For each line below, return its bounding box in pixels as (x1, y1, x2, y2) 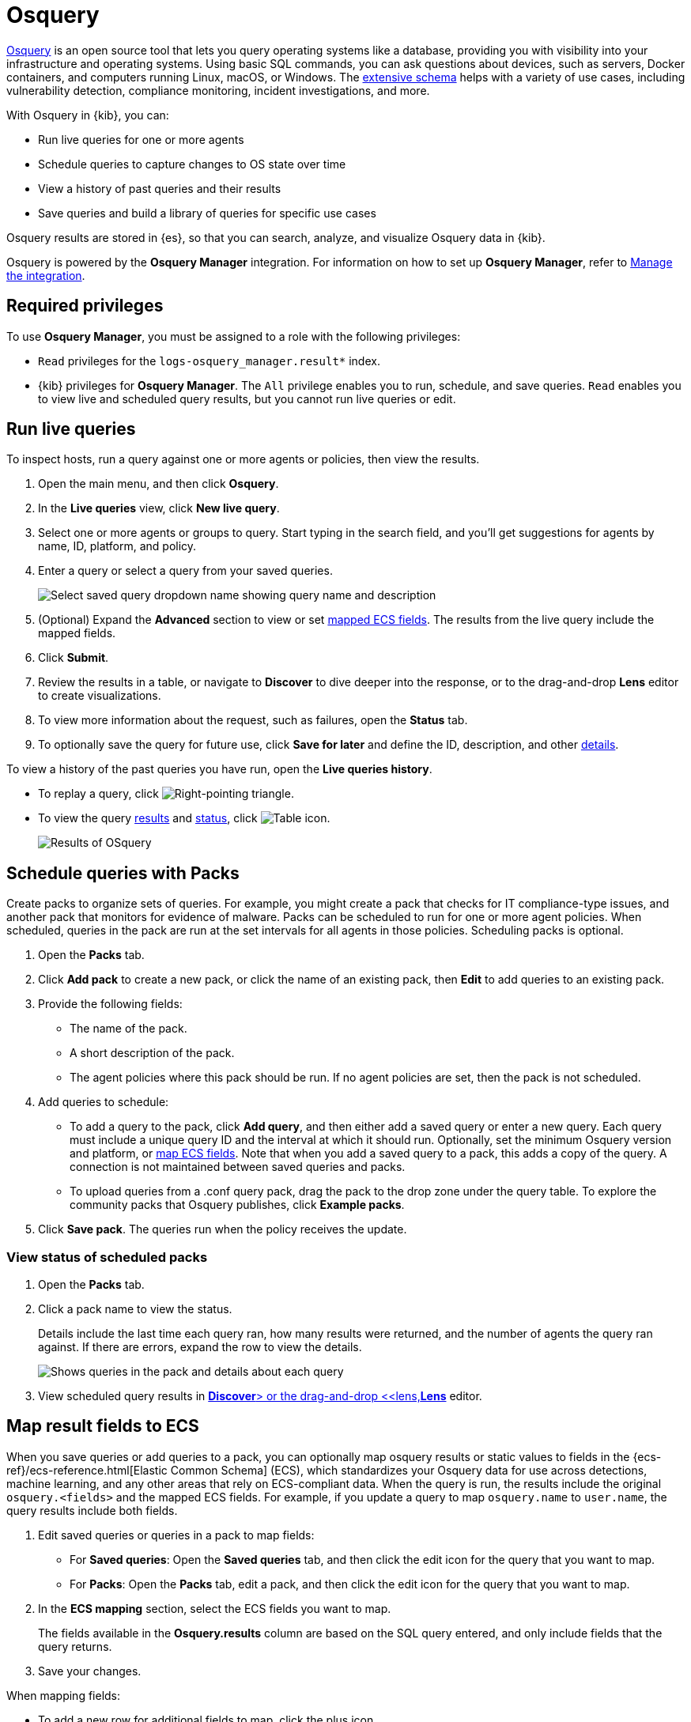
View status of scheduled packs (6, 1248, 208, 1265)
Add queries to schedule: (38, 1095, 169, 1109)
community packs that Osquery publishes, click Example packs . (70, 1198, 405, 1212)
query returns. (38, 1639, 112, 1653)
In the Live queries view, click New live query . (38, 501, 280, 515)
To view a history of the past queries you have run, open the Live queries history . (6, 762, 432, 776)
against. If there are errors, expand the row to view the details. (38, 1340, 362, 1354)
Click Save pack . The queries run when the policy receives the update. (38, 1222, 407, 1237)
